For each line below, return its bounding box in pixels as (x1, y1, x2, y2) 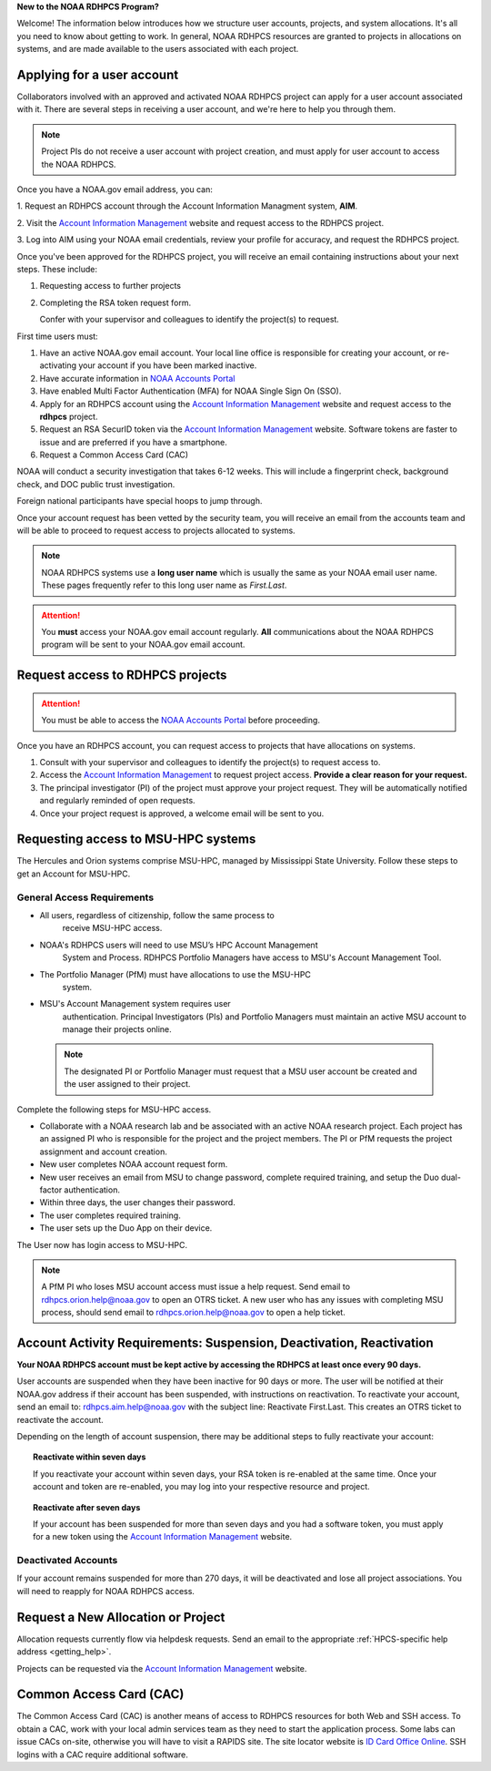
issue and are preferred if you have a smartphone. (39, 436, 227, 447)
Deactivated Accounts (16, 1554, 118, 1567)
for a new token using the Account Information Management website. (33, 1531, 293, 1542)
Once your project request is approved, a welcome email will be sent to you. (39, 807, 325, 819)
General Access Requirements (16, 891, 155, 904)
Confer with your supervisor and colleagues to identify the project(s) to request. (39, 314, 340, 325)
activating (39, 360, 77, 371)
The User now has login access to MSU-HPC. (16, 1239, 188, 1250)
